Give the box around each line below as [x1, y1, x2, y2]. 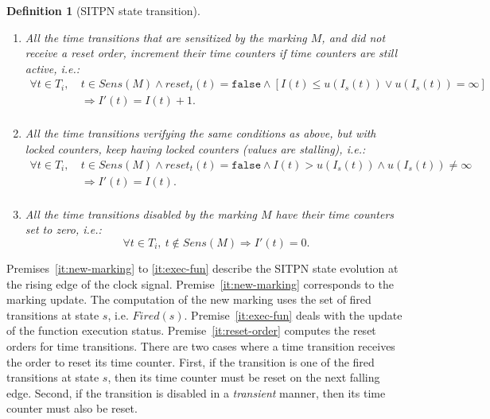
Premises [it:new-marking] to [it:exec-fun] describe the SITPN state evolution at [6, 259, 399, 276]
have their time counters [275, 205, 395, 222]
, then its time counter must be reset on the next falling [107, 369, 380, 386]
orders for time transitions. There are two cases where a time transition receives [6, 337, 395, 354]
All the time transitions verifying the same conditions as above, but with [25, 125, 376, 142]
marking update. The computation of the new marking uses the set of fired [6, 291, 371, 308]
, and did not [321, 29, 386, 45]
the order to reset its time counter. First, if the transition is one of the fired [6, 353, 375, 370]
